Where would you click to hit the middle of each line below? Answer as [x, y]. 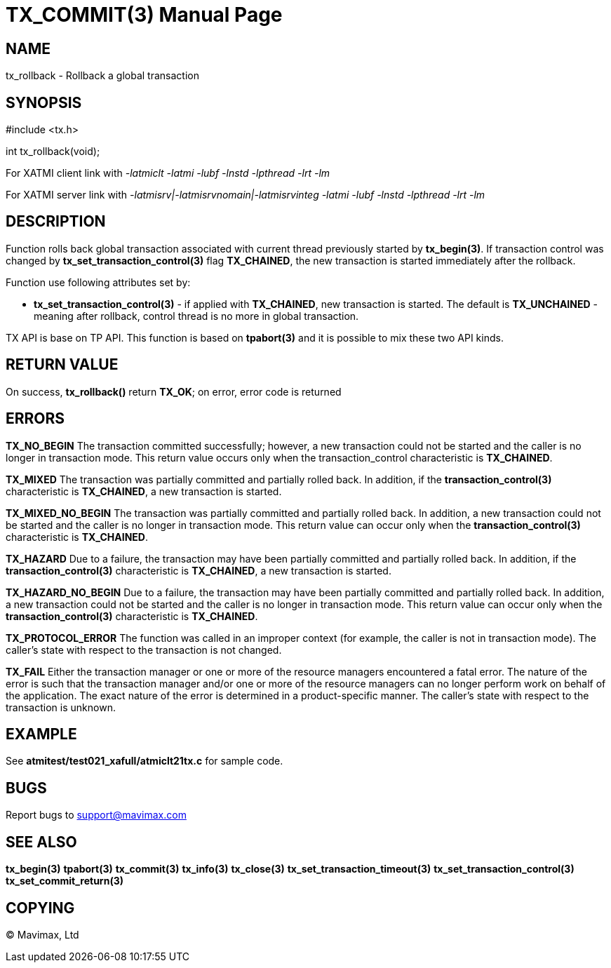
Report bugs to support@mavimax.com [96, 815]
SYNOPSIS [44, 102]
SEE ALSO [41, 842]
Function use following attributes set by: [98, 282]
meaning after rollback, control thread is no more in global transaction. [196, 316]
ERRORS [35, 419]
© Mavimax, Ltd [42, 934]
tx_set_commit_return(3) [65, 881]
